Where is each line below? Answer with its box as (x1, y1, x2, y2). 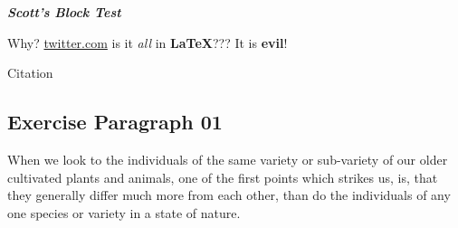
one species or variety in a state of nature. (7, 203, 241, 222)
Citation (7, 63, 53, 82)
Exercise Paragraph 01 (7, 108, 223, 136)
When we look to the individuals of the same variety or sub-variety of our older (7, 149, 448, 168)
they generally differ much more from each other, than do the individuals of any (7, 185, 451, 204)
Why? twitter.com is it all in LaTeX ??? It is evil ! (7, 33, 288, 52)
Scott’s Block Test (7, 3, 121, 21)
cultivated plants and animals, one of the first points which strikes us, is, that (7, 167, 438, 186)
